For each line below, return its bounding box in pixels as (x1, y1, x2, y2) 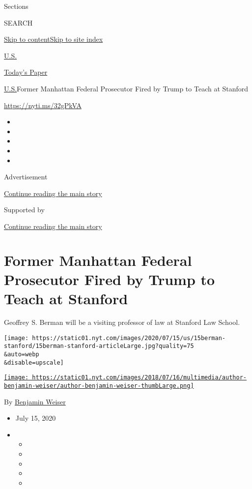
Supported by (4, 204, 45, 215)
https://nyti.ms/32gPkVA (4, 100, 82, 110)
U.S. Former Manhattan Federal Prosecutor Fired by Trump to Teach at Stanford (4, 83, 249, 93)
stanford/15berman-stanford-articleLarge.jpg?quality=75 (4, 343, 194, 350)
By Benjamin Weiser (4, 396, 66, 406)
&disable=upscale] (4, 359, 64, 366)
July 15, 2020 (15, 413, 56, 423)
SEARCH (4, 17, 33, 28)
